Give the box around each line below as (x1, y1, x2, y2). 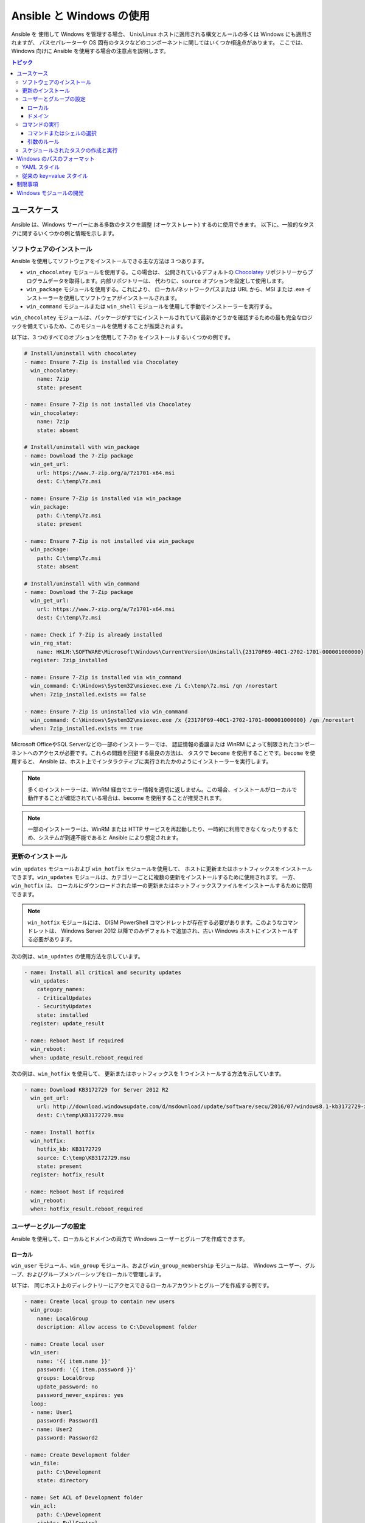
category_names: (36, 986, 85, 993)
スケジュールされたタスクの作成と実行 (22, 146, 118, 154)
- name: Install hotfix (24, 1129, 96, 1136)
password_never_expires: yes (36, 1392, 124, 1399)
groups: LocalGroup (36, 1374, 96, 1382)
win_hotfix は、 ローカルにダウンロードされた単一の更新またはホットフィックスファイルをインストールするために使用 (11, 882, 313, 889)
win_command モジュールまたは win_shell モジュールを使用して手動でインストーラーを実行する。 (26, 302, 276, 310)
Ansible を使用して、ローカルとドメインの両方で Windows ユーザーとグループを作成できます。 (11, 1235, 249, 1242)
